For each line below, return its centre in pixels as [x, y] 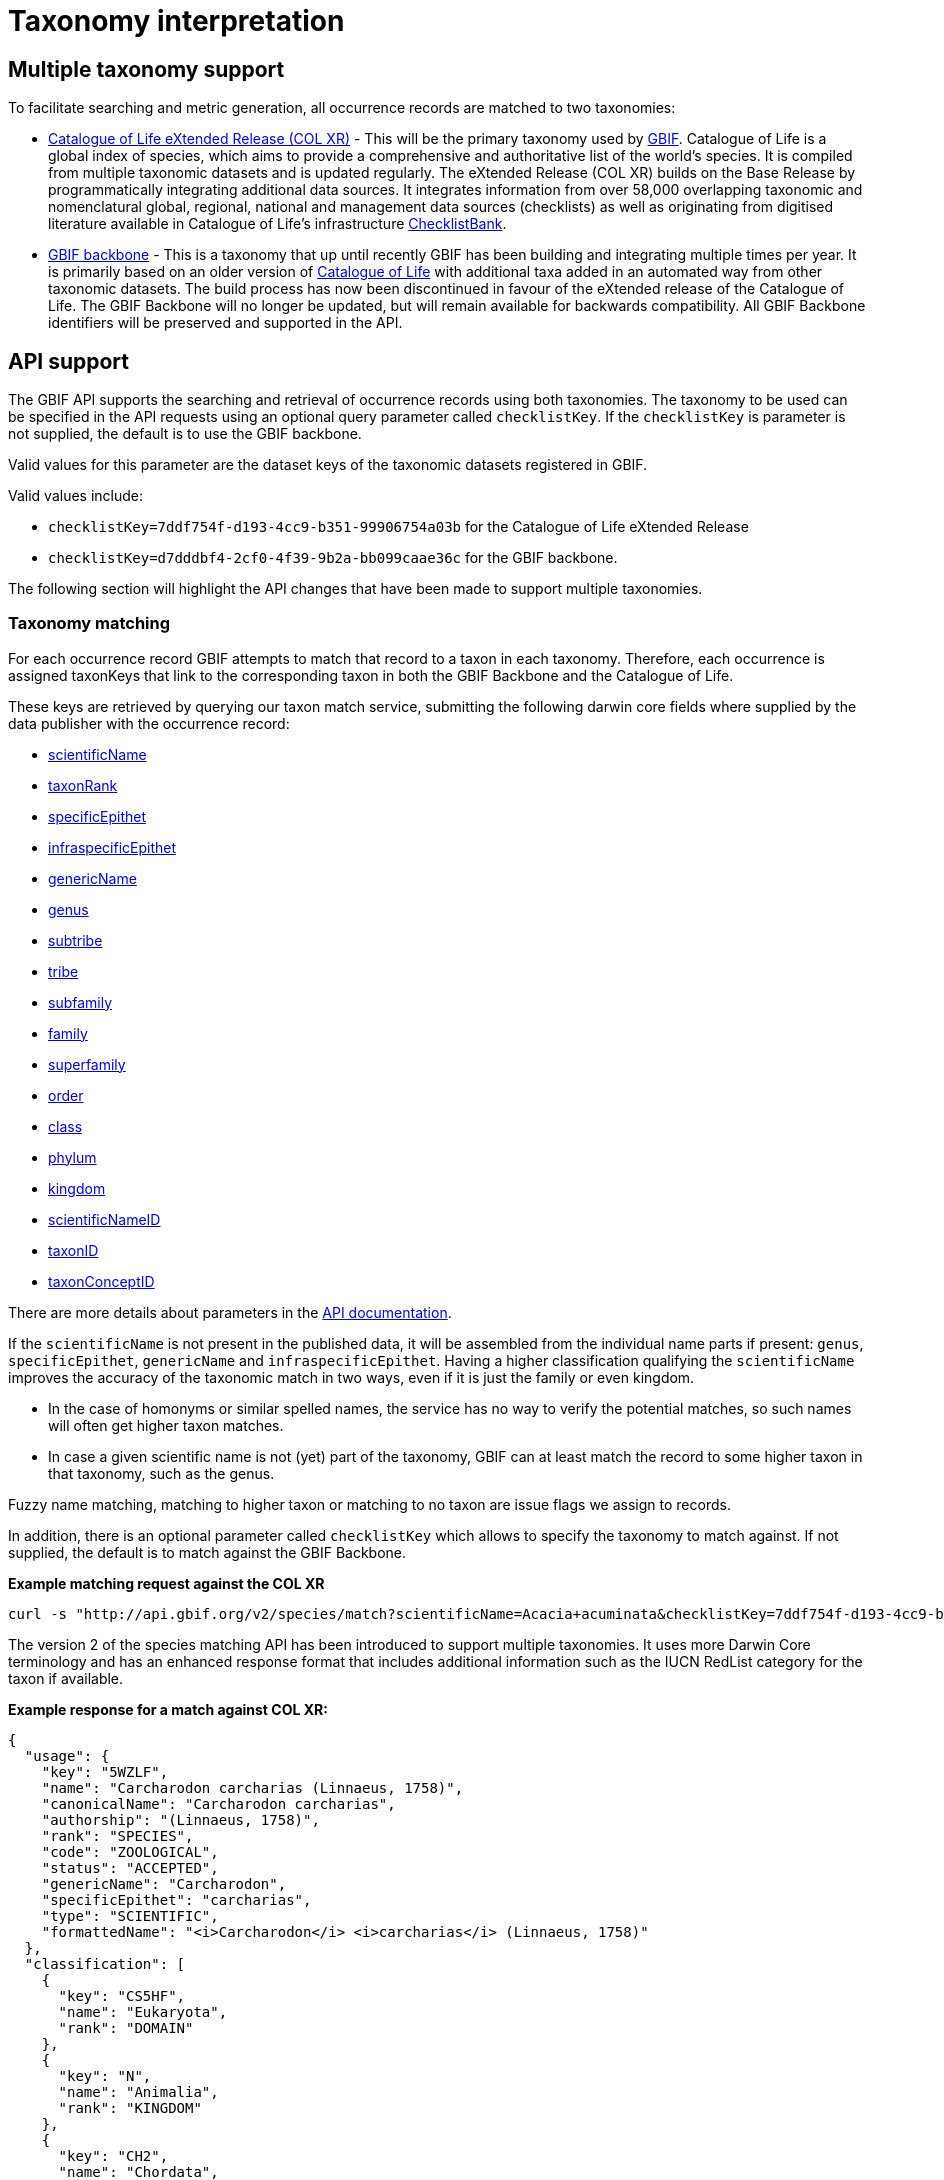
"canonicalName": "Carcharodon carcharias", [218, 1803]
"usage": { [67, 1755]
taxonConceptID [101, 1281]
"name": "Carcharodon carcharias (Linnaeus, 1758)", [252, 1787]
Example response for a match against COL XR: [168, 1709]
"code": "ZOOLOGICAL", [130, 1851]
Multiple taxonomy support [146, 69]
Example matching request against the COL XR [166, 1583]
